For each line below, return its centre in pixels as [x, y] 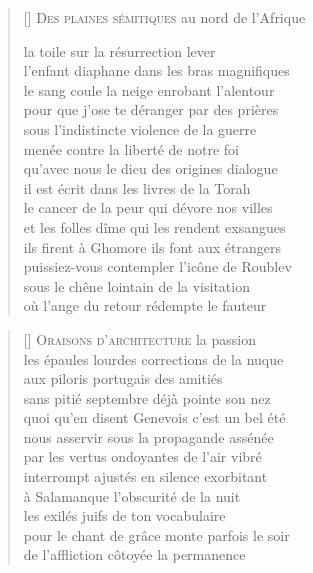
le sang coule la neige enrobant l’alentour [149, 89]
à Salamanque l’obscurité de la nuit [132, 495]
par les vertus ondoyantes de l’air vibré [142, 456]
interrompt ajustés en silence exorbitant [145, 476]
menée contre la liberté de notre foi [131, 148]
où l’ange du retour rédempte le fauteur [145, 305]
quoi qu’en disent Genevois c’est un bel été [154, 417]
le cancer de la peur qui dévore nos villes [148, 207]
